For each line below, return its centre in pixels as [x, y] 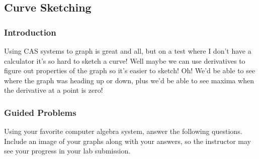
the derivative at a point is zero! [54, 90]
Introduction [30, 32]
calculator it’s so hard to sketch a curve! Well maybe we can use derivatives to [125, 60]
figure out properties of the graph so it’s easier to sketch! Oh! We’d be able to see [130, 70]
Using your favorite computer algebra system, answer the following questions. [123, 131]
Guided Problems [40, 112]
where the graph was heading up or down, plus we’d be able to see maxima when [129, 80]
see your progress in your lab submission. [67, 151]
